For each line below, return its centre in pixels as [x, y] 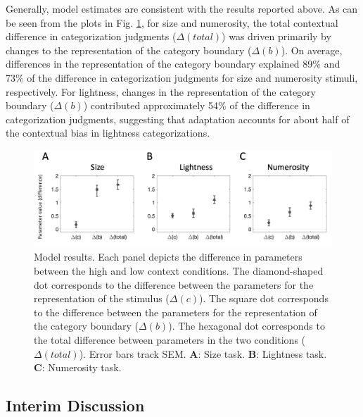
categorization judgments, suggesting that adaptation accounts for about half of [178, 119]
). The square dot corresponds [264, 298]
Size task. [225, 353]
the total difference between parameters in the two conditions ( [170, 339]
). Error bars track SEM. [133, 353]
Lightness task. [294, 353]
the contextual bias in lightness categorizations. [108, 133]
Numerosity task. [85, 367]
